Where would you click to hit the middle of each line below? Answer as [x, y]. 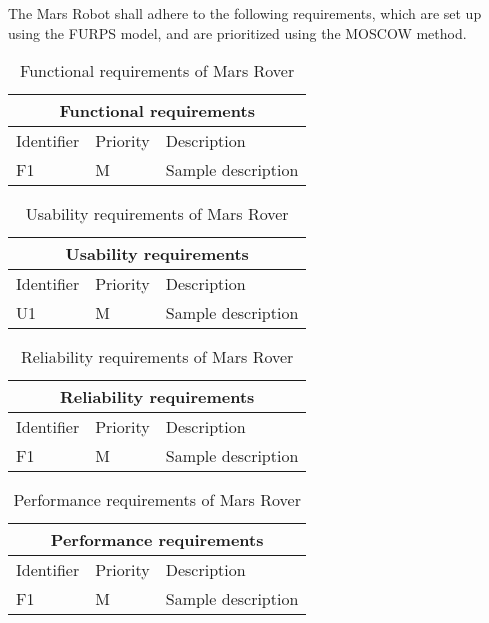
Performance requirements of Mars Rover [157, 500]
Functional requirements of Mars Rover [157, 71]
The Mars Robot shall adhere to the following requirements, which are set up [245, 13]
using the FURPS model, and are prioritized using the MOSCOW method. [237, 32]
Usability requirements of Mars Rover [157, 214]
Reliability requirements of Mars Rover [157, 357]
